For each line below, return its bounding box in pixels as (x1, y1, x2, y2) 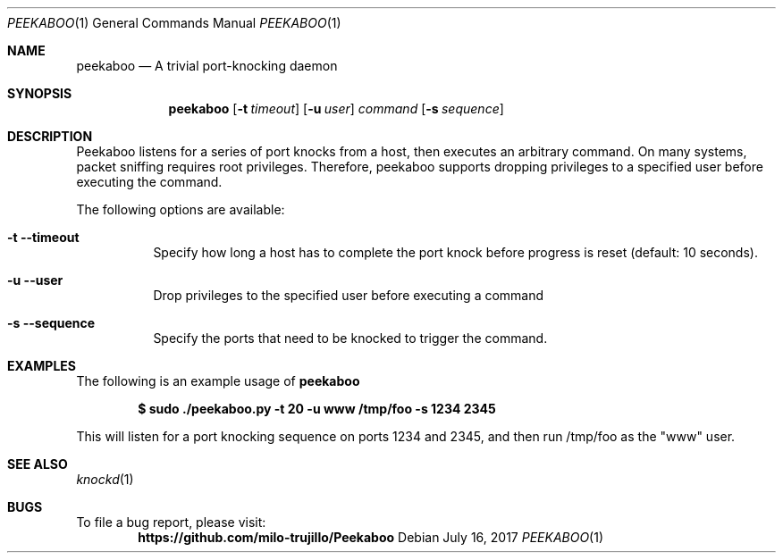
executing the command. (76, 174, 223, 189)
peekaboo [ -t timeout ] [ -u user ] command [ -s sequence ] (168, 101, 504, 116)
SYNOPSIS (7, 86, 72, 101)
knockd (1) (76, 472, 134, 487)
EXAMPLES (7, 358, 76, 373)
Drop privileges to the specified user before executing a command (153, 288, 544, 303)
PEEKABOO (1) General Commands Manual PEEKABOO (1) (7, 15, 341, 30)
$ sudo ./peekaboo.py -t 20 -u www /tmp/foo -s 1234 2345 (138, 401, 496, 416)
